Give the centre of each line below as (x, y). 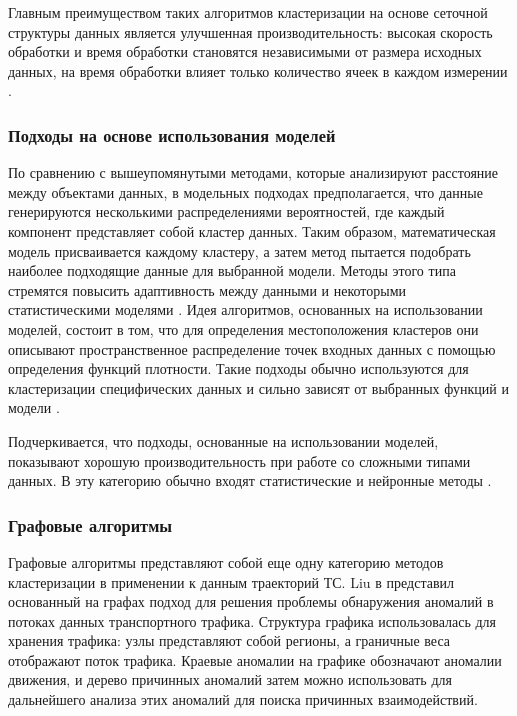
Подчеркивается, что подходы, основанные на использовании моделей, (223, 440)
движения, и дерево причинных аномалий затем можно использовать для (230, 679)
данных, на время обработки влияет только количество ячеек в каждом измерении (258, 70)
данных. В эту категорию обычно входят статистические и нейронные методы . (250, 480)
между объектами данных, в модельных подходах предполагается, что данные (245, 191)
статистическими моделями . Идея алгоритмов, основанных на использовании (245, 309)
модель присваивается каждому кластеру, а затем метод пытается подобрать (239, 250)
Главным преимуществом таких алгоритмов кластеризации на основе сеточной (248, 12)
